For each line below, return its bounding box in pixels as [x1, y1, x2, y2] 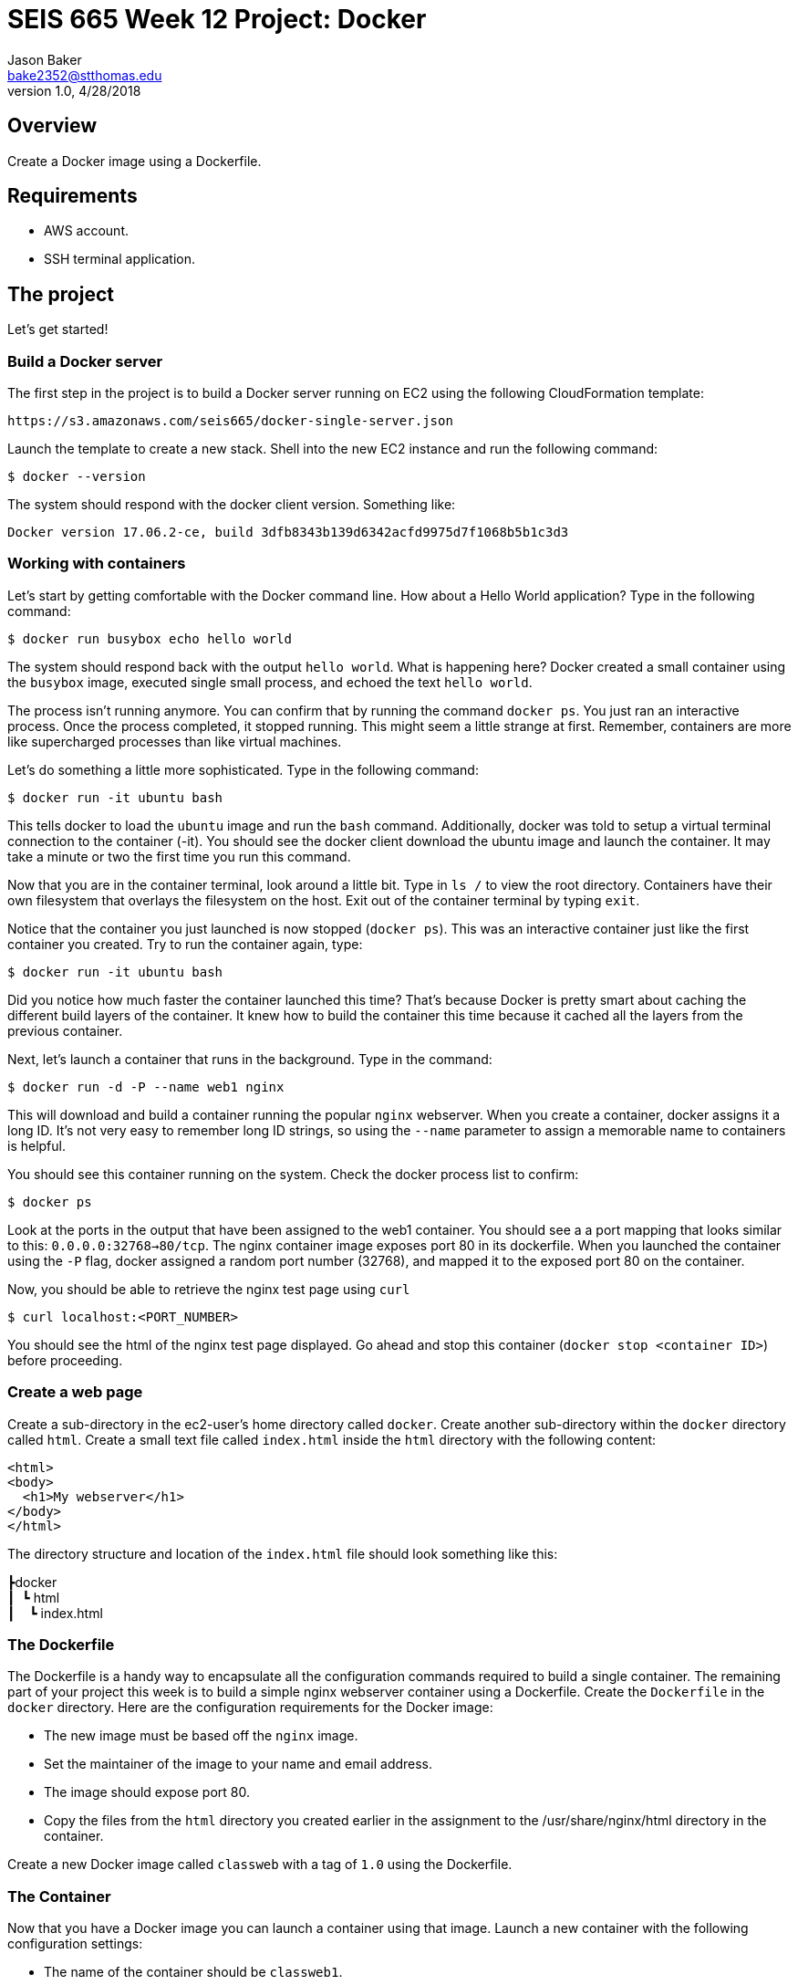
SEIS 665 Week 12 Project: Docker [7, 4, 427, 35]
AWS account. [44, 223, 129, 239]
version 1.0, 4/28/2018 [7, 82, 141, 99]
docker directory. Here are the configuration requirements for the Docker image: [7, 1699, 493, 1716]
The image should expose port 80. [44, 1784, 250, 1801]
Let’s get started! [7, 321, 109, 338]
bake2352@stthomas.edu [7, 67, 162, 83]
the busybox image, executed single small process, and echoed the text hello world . [7, 674, 533, 690]
